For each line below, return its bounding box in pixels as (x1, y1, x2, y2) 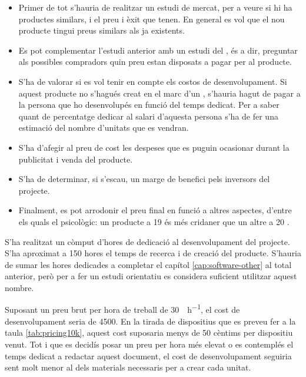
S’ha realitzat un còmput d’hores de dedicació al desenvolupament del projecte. (5, 235, 290, 247)
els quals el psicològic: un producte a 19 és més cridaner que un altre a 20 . (18, 215, 290, 227)
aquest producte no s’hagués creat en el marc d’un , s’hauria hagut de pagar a (18, 87, 301, 99)
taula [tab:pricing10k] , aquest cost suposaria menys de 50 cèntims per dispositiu (5, 326, 293, 339)
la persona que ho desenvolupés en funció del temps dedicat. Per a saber (18, 98, 280, 111)
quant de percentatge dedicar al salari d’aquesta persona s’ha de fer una (18, 110, 278, 122)
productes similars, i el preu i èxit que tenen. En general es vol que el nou (18, 12, 285, 25)
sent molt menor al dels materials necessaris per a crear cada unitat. (5, 361, 251, 373)
